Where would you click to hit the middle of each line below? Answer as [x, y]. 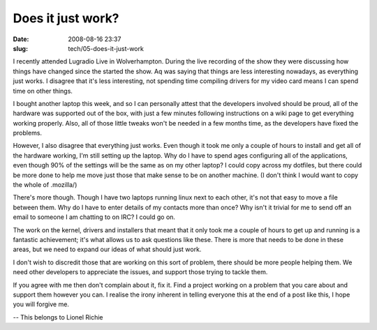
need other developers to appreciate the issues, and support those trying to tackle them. [140, 272]
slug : [20, 48]
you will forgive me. [41, 304]
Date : [21, 39]
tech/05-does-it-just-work [106, 48]
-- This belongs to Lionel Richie [58, 317]
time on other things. [43, 91]
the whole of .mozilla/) [45, 185]
